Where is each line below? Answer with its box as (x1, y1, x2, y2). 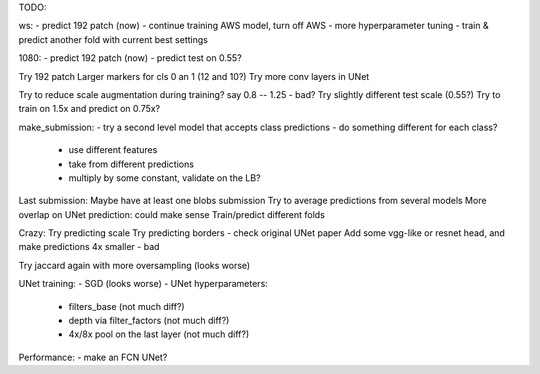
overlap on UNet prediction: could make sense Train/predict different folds (18, 208, 325, 220)
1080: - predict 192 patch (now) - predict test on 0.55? (18, 52, 242, 64)
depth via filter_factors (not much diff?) (68, 315, 230, 327)
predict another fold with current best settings (18, 33, 209, 45)
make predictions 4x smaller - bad (18, 241, 160, 253)
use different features (68, 144, 158, 156)
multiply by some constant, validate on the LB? (68, 171, 261, 184)
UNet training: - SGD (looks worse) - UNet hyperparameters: (18, 278, 269, 290)
